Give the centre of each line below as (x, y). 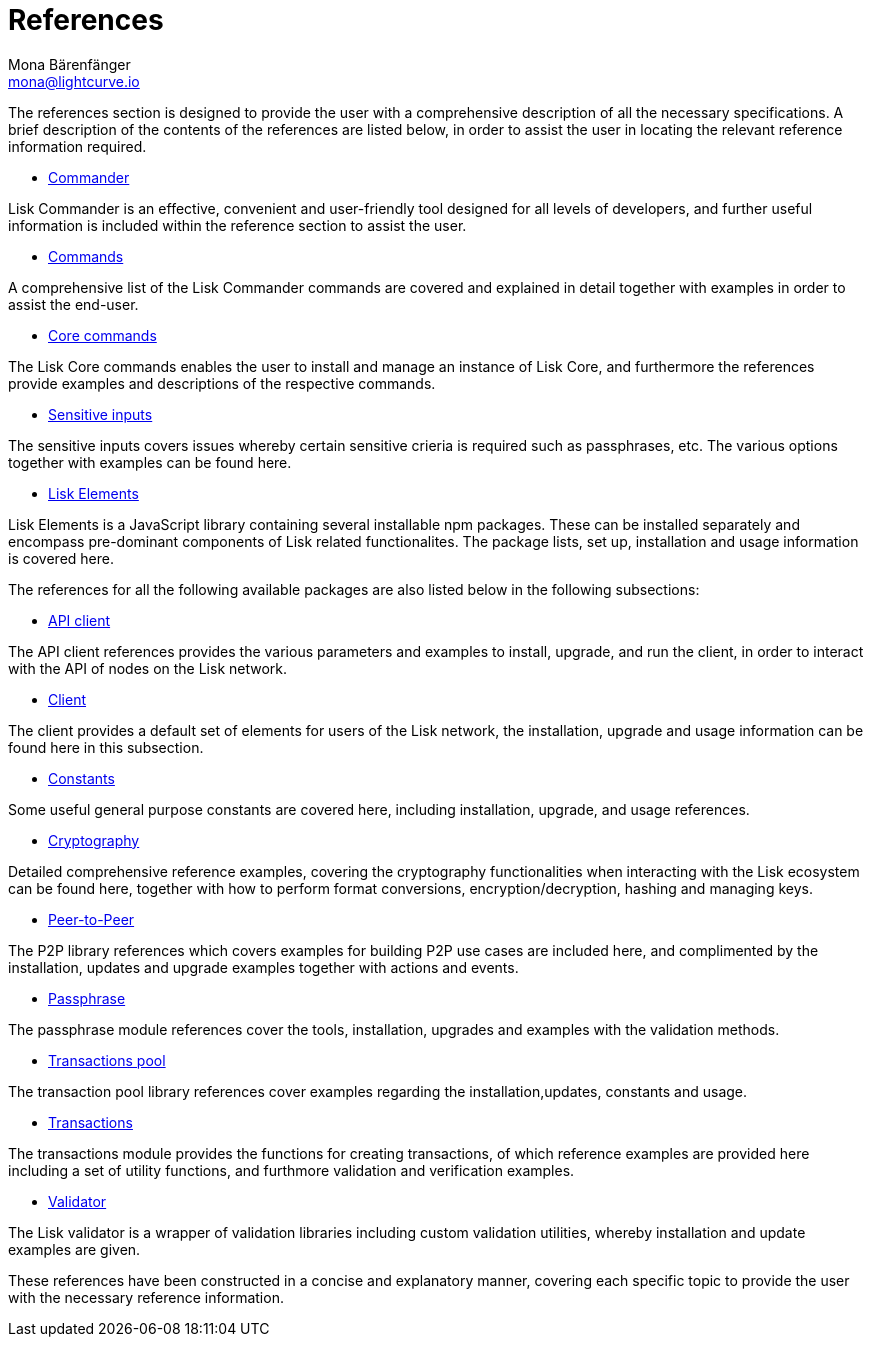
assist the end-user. (73, 304)
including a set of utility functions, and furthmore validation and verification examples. (291, 1170)
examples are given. (74, 1249)
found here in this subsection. (106, 747)
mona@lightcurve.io (74, 81)
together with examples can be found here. (150, 462)
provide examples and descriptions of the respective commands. (222, 383)
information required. (77, 146)
